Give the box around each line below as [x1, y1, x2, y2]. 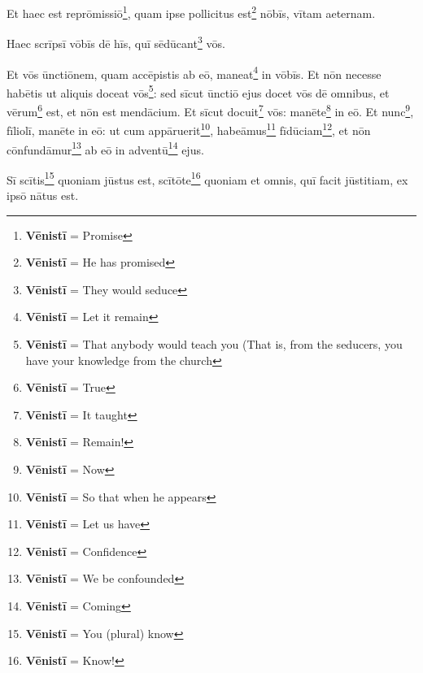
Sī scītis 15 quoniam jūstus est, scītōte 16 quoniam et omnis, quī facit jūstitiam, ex [7, 168, 408, 188]
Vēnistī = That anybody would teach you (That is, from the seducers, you [25, 335, 403, 352]
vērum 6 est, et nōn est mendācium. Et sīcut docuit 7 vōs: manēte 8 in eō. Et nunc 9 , [7, 101, 414, 119]
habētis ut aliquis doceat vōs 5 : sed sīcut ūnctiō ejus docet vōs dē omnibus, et [7, 81, 390, 101]
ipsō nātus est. [7, 187, 79, 203]
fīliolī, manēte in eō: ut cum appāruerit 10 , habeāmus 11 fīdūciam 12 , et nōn [7, 119, 371, 138]
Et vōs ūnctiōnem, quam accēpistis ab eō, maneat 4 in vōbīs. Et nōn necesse [7, 63, 382, 82]
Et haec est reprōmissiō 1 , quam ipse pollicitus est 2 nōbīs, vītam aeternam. [7, 2, 376, 21]
